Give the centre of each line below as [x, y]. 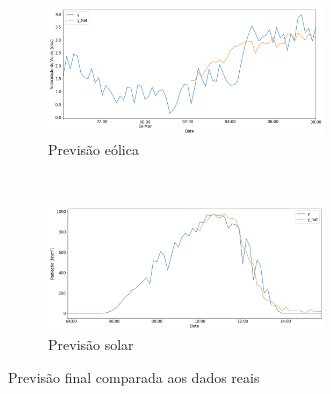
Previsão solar [91, 343]
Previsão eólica [93, 148]
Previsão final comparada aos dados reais [134, 377]
